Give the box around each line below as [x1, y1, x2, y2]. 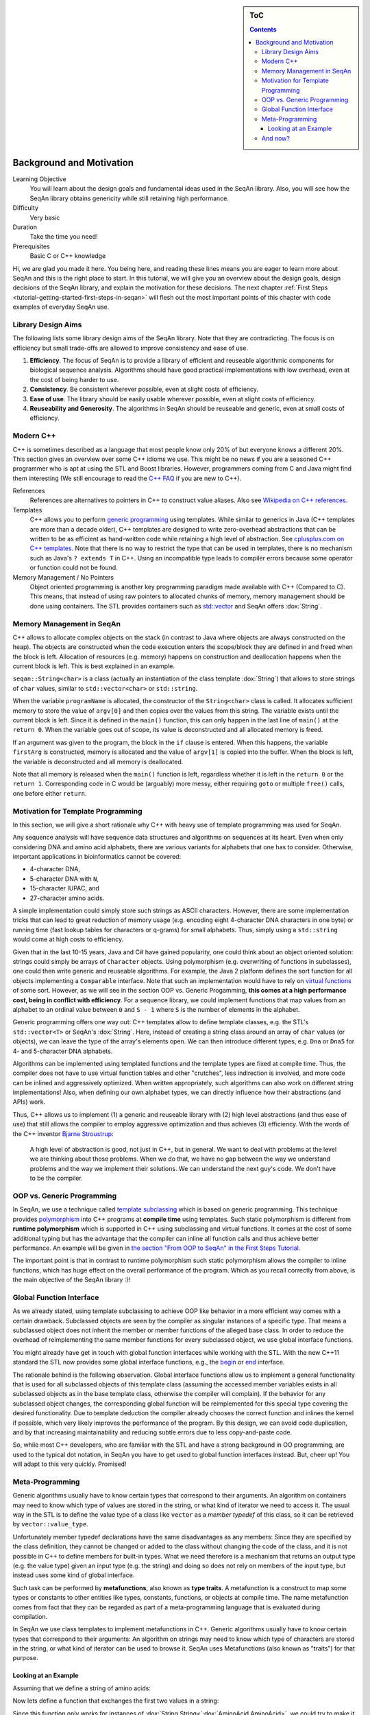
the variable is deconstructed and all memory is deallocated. [12, 757, 184, 766]
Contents [249, 25, 277, 34]
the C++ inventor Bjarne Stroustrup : [12, 1129, 114, 1138]
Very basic [29, 213, 60, 222]
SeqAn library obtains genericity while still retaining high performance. [29, 194, 230, 202]
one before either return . [12, 789, 87, 797]
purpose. [12, 1654, 38, 1662]
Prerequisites [12, 242, 51, 250]
